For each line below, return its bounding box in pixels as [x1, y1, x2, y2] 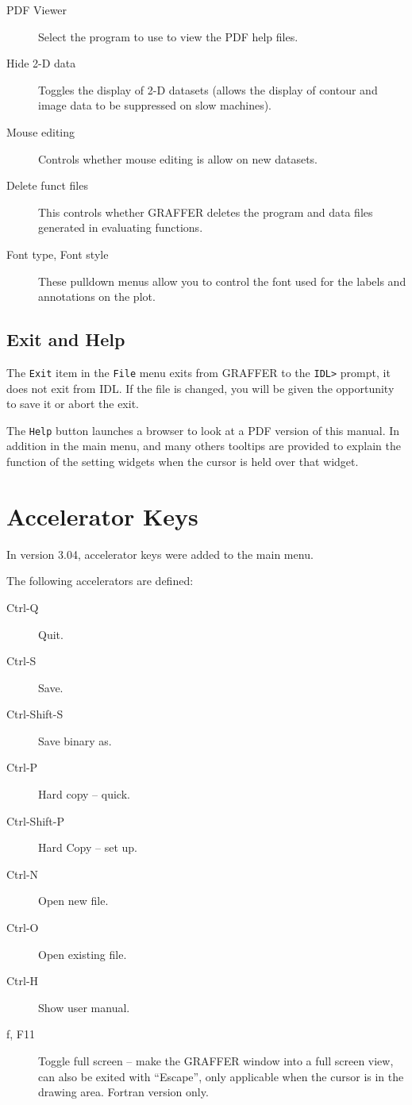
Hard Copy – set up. [38, 839, 137, 856]
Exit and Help [6, 327, 125, 352]
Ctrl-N [6, 865, 39, 882]
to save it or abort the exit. [6, 395, 139, 412]
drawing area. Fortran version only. [38, 1084, 209, 1100]
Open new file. [38, 892, 109, 909]
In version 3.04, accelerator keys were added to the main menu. [6, 545, 314, 562]
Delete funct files [6, 177, 88, 194]
